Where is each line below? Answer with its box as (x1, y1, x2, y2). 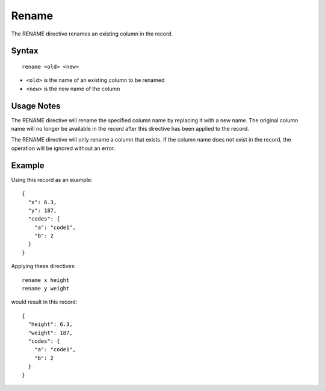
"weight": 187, (28, 329, 73, 336)
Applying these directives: (11, 263, 76, 270)
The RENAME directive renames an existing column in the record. (11, 30, 173, 37)
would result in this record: (11, 298, 78, 305)
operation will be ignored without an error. (11, 145, 116, 152)
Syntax (11, 46, 39, 56)
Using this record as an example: (11, 176, 93, 183)
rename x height (22, 277, 70, 283)
